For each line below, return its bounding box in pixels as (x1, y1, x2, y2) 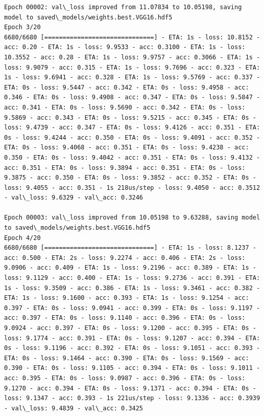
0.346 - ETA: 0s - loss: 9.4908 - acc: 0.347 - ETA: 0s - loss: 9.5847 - (4, 94, 260, 101)
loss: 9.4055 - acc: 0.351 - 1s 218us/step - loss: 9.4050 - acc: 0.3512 (4, 184, 260, 191)
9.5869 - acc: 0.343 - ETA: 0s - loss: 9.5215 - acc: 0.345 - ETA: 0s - (4, 114, 256, 121)
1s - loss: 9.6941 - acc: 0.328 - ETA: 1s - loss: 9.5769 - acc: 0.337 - (4, 74, 260, 81)
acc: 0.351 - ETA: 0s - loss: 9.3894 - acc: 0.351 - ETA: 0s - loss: (4, 164, 246, 171)
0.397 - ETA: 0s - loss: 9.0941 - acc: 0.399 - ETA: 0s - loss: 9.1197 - (4, 304, 260, 312)
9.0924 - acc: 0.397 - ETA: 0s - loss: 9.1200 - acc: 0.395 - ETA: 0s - (4, 324, 256, 332)
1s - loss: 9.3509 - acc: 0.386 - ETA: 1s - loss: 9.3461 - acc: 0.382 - (4, 284, 260, 292)
